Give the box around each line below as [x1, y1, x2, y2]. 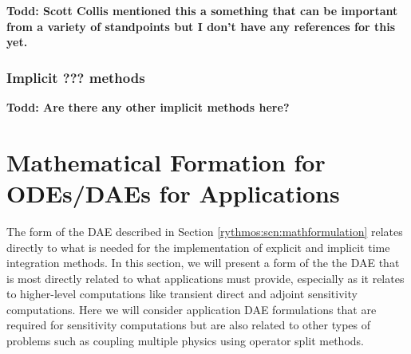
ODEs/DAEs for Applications [6, 176, 340, 209]
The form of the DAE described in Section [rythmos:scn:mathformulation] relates [6, 222, 403, 239]
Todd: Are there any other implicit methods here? [6, 99, 290, 115]
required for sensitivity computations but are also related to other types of [6, 317, 371, 333]
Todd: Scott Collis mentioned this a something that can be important [6, 2, 398, 18]
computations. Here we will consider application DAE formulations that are [6, 301, 377, 317]
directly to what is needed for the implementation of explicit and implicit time [6, 238, 390, 255]
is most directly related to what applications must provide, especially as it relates [6, 269, 405, 286]
